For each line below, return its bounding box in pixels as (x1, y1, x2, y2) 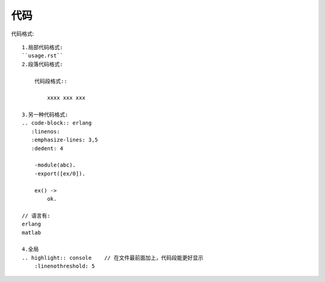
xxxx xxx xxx (47, 94, 85, 102)
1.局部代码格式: (22, 44, 63, 51)
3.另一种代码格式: (22, 111, 69, 118)
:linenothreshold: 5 (34, 263, 95, 270)
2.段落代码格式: (22, 61, 63, 67)
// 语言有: (22, 212, 51, 219)
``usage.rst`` (22, 52, 63, 60)
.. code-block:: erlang (22, 120, 92, 126)
